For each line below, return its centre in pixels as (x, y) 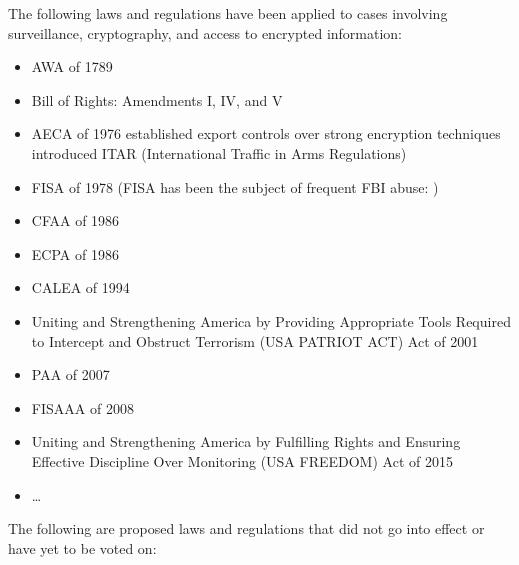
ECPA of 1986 (75, 253)
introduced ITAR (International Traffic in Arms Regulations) (219, 152)
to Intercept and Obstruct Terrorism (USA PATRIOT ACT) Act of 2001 (255, 340)
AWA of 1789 (72, 66)
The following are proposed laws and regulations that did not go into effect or (246, 528)
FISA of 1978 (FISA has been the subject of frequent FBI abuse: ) (235, 186)
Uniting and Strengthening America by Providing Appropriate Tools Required (271, 320)
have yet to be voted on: (82, 547)
